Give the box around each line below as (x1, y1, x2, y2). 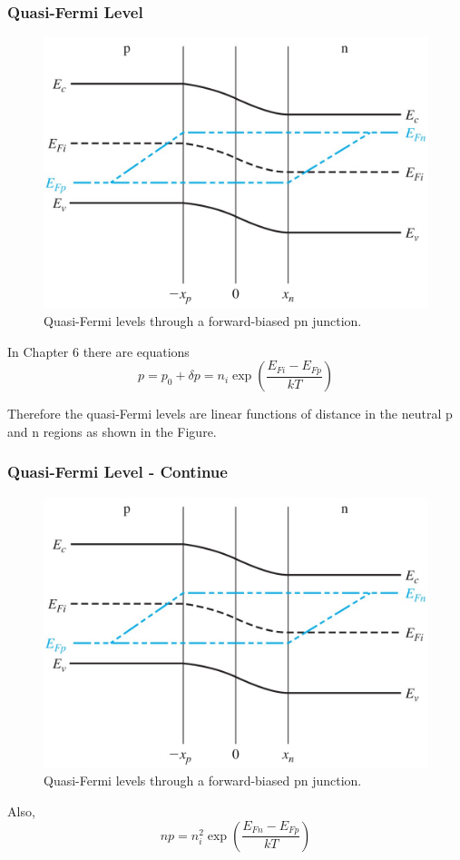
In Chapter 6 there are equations (7, 341, 190, 361)
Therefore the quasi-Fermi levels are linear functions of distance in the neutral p (7, 404, 453, 423)
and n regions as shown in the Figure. (7, 421, 217, 440)
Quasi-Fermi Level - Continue (7, 460, 228, 483)
